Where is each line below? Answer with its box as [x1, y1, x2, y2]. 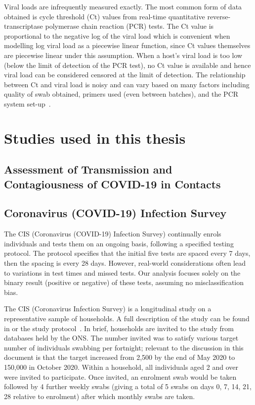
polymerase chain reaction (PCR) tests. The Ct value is [45, 21, 214, 31]
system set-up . [4, 98, 51, 109]
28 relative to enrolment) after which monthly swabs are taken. [4, 391, 195, 401]
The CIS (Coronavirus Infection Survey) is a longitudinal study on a [4, 303, 212, 314]
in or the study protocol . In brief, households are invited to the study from [4, 323, 234, 333]
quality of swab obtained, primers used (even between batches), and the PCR [4, 89, 239, 99]
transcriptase [4, 21, 43, 31]
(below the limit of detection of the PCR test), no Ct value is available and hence [4, 59, 251, 70]
